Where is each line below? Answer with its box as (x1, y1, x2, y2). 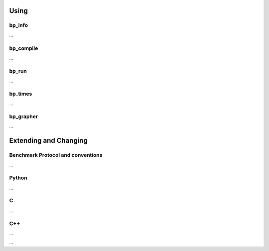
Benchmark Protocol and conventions (9, 152, 103, 159)
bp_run (9, 67, 27, 74)
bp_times (9, 90, 32, 97)
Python (9, 174, 27, 181)
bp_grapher (9, 113, 38, 120)
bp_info (9, 22, 28, 29)
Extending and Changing (9, 136, 88, 145)
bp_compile (9, 45, 38, 52)
